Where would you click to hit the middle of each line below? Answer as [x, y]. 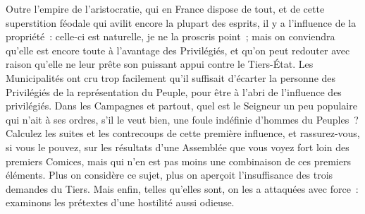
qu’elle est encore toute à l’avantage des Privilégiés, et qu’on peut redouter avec [178, 50]
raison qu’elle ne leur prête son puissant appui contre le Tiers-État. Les [160, 64]
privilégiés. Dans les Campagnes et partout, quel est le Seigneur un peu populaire [181, 106]
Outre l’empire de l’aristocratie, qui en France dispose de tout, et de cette [165, 8]
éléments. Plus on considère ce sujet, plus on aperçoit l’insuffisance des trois [169, 175]
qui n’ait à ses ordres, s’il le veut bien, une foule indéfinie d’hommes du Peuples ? [182, 119]
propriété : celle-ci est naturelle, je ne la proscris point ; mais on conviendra [171, 36]
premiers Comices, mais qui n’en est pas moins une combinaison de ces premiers [178, 161]
